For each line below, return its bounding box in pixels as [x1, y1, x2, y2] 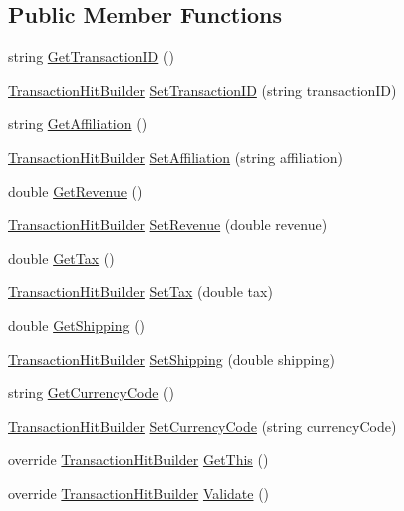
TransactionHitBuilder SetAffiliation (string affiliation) [8, 146, 343, 167]
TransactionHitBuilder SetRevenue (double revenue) [8, 214, 328, 235]
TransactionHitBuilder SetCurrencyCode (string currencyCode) [8, 415, 397, 436]
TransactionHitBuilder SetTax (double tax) [8, 281, 273, 302]
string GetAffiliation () [8, 113, 148, 134]
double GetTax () [8, 247, 115, 268]
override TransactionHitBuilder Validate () [8, 482, 270, 503]
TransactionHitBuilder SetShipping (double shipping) [8, 348, 335, 369]
